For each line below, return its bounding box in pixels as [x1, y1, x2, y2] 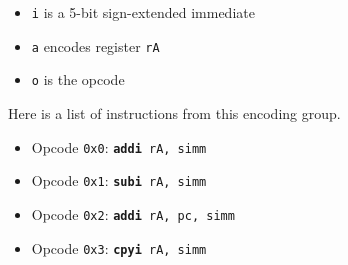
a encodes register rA [31, 35, 160, 56]
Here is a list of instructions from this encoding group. [8, 102, 341, 123]
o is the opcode [31, 69, 125, 90]
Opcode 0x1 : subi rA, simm [31, 170, 207, 191]
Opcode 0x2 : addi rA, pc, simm [31, 203, 235, 224]
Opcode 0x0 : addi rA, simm [31, 136, 207, 157]
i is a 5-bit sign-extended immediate [31, 2, 255, 22]
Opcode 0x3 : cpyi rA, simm [31, 237, 207, 258]
